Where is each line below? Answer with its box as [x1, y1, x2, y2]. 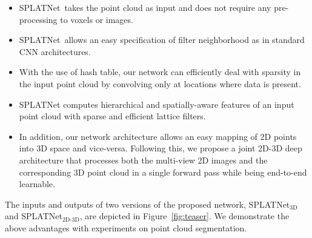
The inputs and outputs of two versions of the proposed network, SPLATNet [5, 197, 290, 210]
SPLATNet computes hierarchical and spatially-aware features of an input [19, 98, 294, 110]
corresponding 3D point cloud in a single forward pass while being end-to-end [19, 165, 307, 178]
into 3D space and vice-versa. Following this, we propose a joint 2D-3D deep [19, 142, 302, 154]
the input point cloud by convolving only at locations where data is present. [19, 77, 301, 90]
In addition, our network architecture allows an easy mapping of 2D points [19, 130, 297, 142]
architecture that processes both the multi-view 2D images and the [19, 153, 268, 166]
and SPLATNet [5, 210, 62, 222]
